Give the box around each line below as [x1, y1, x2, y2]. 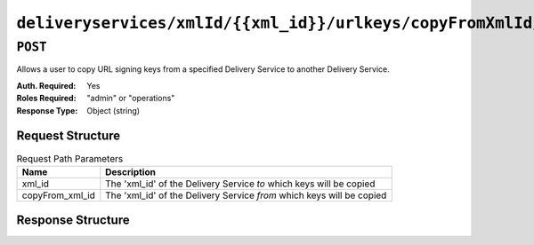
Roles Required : [16, 93, 77, 104]
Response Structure [16, 213, 130, 228]
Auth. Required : [16, 80, 77, 91]
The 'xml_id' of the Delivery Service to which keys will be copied [105, 178, 376, 190]
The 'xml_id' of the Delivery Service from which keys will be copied [105, 189, 387, 202]
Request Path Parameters [16, 152, 124, 164]
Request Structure [16, 129, 121, 144]
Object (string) [86, 105, 141, 115]
